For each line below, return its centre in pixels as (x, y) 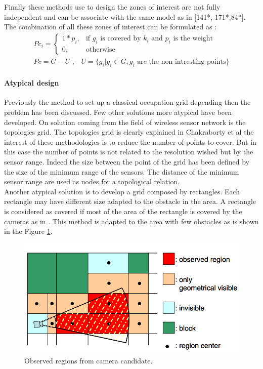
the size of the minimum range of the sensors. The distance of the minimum (122, 171)
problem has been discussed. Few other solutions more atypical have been (118, 112)
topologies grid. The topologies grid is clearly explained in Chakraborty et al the (129, 132)
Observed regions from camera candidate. (89, 360)
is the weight (193, 39)
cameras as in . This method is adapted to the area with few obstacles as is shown (131, 221)
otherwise (100, 50)
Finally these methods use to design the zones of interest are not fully (112, 7)
